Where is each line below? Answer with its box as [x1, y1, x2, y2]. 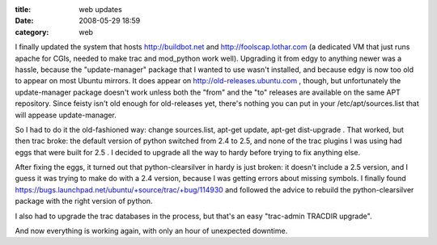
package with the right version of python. [15, 196, 153, 206]
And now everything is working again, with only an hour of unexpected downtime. [15, 226, 288, 236]
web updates [78, 5, 123, 14]
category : [15, 27, 49, 36]
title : [15, 5, 32, 14]
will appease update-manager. [15, 110, 117, 120]
